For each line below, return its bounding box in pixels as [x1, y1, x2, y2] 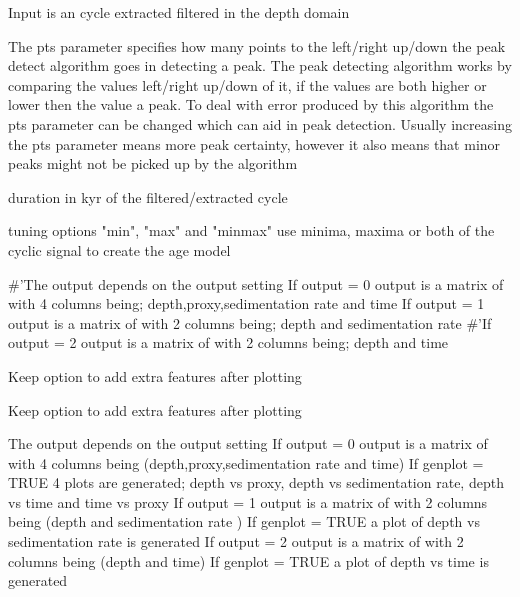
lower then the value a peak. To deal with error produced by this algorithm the [8, 94, 494, 115]
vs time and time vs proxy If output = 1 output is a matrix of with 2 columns [8, 491, 488, 512]
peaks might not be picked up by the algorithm [8, 153, 298, 174]
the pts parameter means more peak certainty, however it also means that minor [8, 133, 501, 154]
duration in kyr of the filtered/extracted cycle [8, 186, 288, 207]
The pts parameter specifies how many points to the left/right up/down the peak [8, 35, 506, 56]
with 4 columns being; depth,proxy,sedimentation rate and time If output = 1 [8, 293, 485, 314]
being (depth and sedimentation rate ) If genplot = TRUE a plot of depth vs [8, 511, 480, 532]
